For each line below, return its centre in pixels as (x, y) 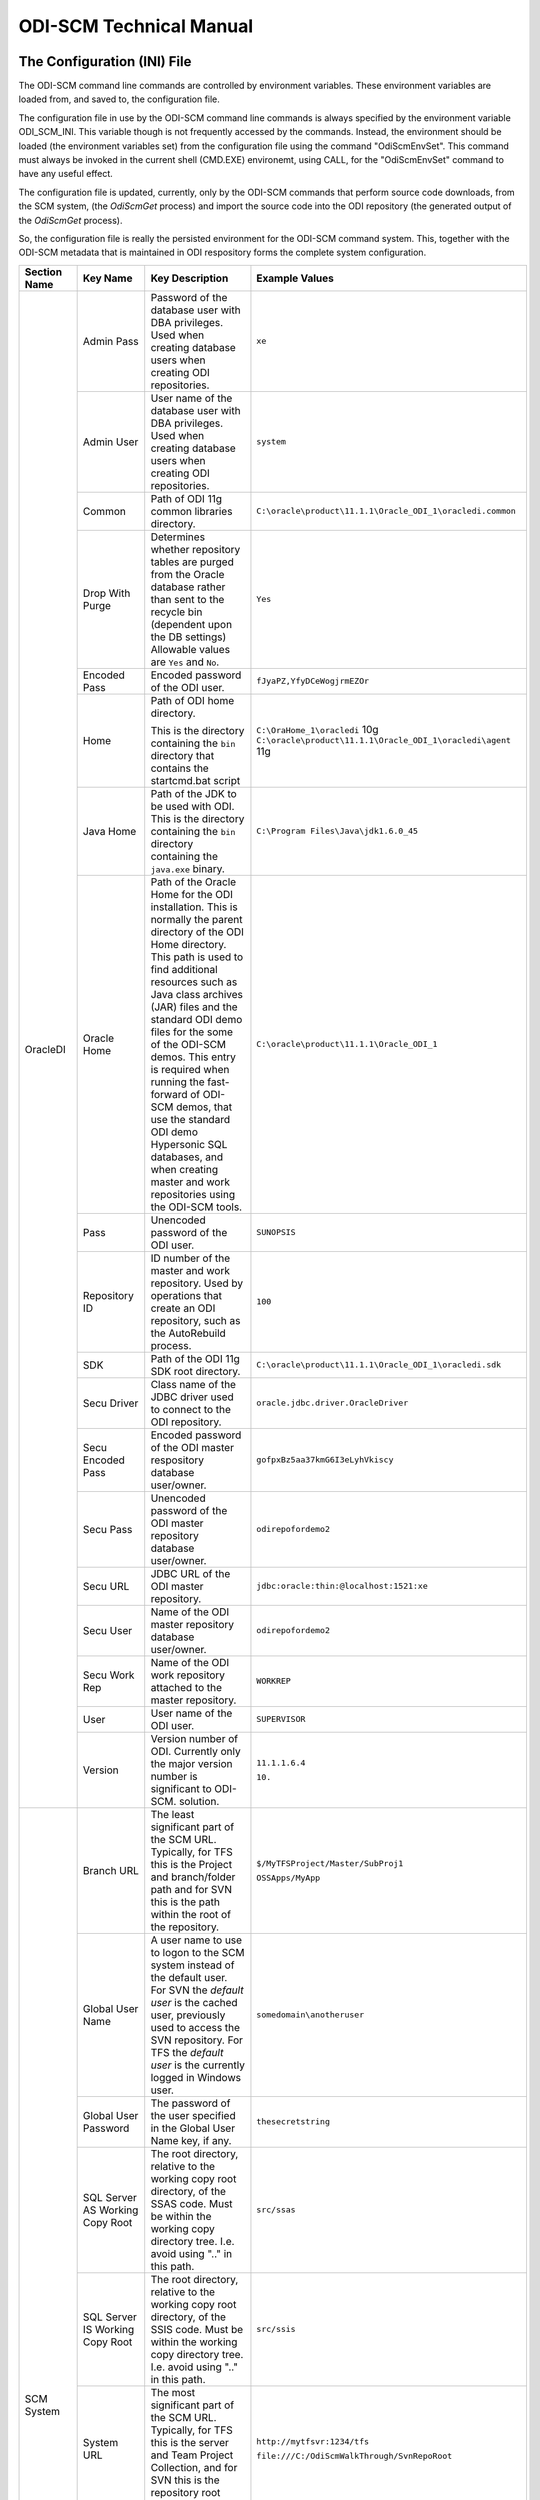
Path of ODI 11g (186, 498)
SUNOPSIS (276, 1232)
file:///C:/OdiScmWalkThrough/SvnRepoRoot (354, 2455)
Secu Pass (107, 1529)
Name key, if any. (191, 2140)
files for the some (192, 1032)
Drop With (106, 593)
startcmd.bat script (195, 780)
